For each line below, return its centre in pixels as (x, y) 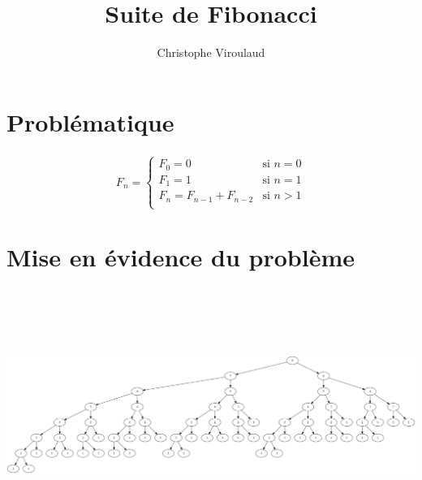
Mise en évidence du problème (181, 257)
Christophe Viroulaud (211, 52)
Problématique (90, 121)
